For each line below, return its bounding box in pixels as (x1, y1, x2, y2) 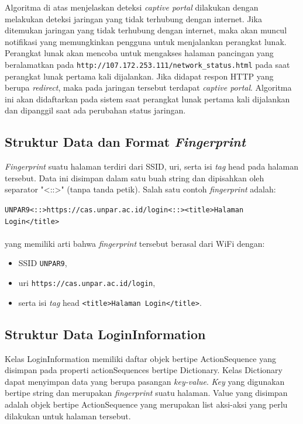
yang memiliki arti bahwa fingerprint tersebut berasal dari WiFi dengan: (5, 237, 265, 249)
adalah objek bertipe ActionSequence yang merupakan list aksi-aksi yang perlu (5, 398, 288, 411)
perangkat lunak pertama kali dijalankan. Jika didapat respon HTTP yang (5, 70, 274, 82)
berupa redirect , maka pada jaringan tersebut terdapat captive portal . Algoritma (5, 81, 292, 94)
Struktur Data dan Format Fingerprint (5, 133, 246, 151)
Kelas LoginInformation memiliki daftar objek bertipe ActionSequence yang (5, 352, 276, 364)
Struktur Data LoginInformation (5, 325, 206, 343)
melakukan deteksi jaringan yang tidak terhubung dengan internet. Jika (5, 12, 262, 25)
